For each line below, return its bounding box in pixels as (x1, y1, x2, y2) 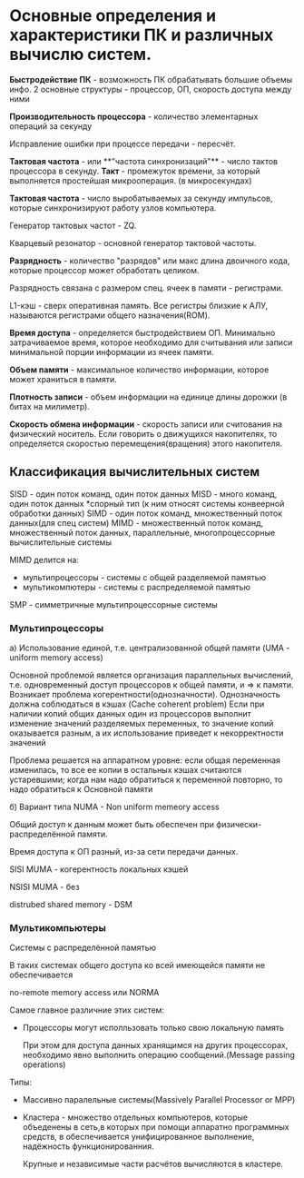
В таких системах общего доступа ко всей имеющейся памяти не (9, 960, 266, 971)
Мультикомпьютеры (9, 921, 106, 934)
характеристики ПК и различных (9, 25, 274, 45)
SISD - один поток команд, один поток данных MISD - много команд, (9, 488, 278, 500)
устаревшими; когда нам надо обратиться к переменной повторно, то (9, 774, 283, 786)
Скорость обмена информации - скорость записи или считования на (9, 419, 283, 430)
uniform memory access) (9, 652, 104, 663)
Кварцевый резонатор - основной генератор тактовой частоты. (9, 237, 257, 248)
